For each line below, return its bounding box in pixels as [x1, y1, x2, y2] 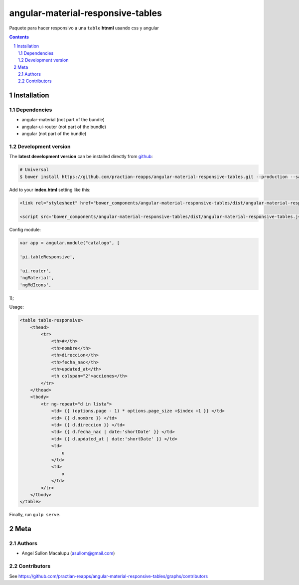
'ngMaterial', [19, 275, 54, 281]
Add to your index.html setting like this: [9, 187, 91, 193]
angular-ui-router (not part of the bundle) [21, 124, 107, 130]
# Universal [19, 167, 49, 173]
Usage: [9, 304, 24, 310]
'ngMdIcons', [19, 282, 52, 288]
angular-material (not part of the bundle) [21, 117, 105, 123]
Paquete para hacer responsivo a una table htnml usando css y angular [9, 25, 159, 31]
